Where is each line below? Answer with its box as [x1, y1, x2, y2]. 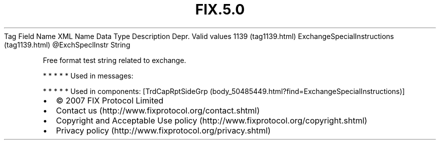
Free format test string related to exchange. [43, 55, 186, 64]
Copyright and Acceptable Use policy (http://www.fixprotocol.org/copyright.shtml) [56, 115, 368, 125]
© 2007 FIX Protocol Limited [56, 95, 164, 105]
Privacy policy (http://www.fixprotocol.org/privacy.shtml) [56, 125, 271, 135]
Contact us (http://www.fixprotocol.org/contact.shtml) [56, 105, 260, 115]
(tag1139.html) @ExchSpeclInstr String [4, 40, 131, 49]
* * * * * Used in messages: [43, 71, 134, 80]
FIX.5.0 [195, 1, 245, 18]
